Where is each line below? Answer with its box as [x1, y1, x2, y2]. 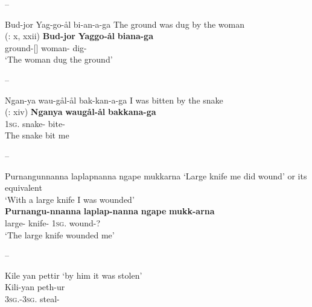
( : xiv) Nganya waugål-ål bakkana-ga [5, 105, 156, 118]
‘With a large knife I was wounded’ [5, 193, 135, 205]
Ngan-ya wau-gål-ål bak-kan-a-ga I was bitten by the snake [5, 93, 223, 106]
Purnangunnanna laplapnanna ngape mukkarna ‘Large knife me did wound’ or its [5, 169, 307, 182]
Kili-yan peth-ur [5, 281, 65, 293]
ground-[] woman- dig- [5, 41, 87, 54]
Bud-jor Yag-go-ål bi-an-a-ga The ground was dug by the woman [5, 17, 245, 30]
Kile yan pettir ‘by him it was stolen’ [5, 268, 142, 281]
